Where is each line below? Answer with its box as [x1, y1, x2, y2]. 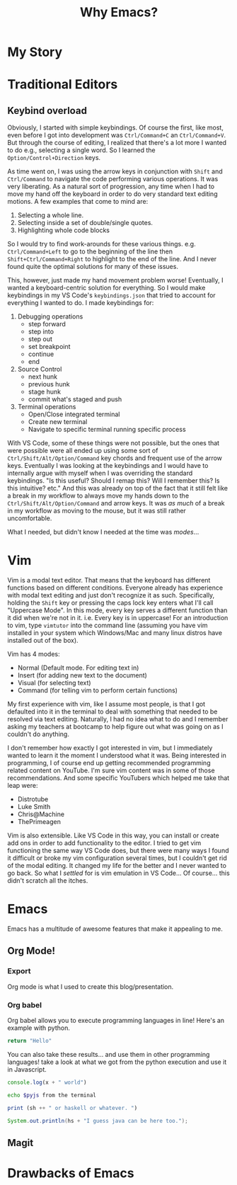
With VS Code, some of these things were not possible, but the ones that [7, 439, 220, 447]
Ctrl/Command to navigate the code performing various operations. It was [7, 175, 219, 183]
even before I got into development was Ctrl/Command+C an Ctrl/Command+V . [7, 131, 226, 139]
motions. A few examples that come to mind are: [7, 197, 149, 206]
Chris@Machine [17, 810, 65, 818]
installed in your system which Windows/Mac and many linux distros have [7, 629, 223, 637]
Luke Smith [17, 803, 51, 811]
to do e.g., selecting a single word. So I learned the [7, 146, 156, 154]
